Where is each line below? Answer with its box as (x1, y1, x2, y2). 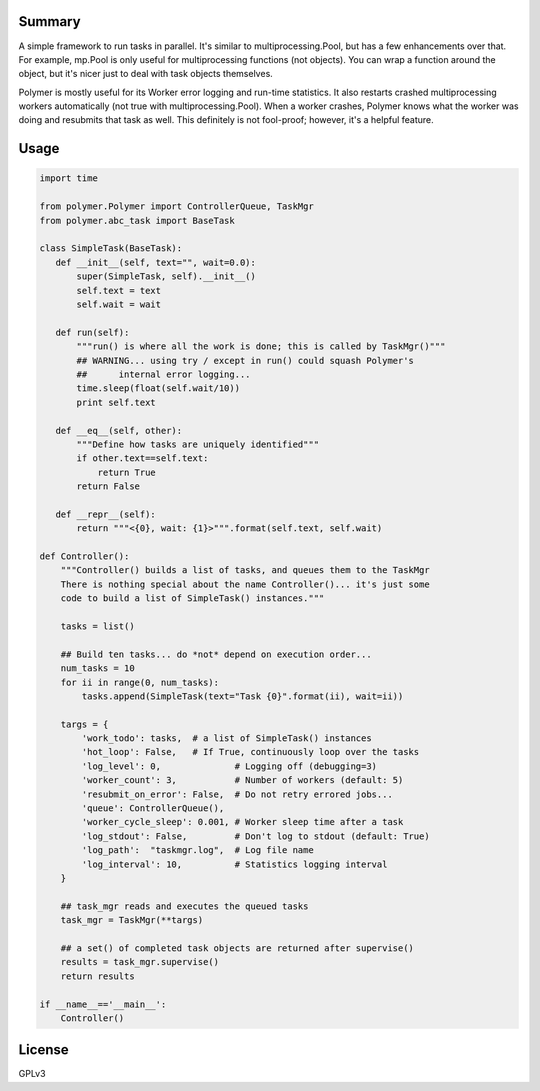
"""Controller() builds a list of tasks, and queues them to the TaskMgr (60, 565, 430, 576)
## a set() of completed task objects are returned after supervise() (60, 942, 415, 954)
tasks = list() (60, 620, 135, 632)
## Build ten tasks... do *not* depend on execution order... (60, 648, 372, 660)
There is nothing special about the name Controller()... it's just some (60, 578, 430, 590)
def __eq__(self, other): (55, 425, 183, 436)
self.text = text (76, 285, 162, 296)
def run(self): (55, 326, 130, 338)
